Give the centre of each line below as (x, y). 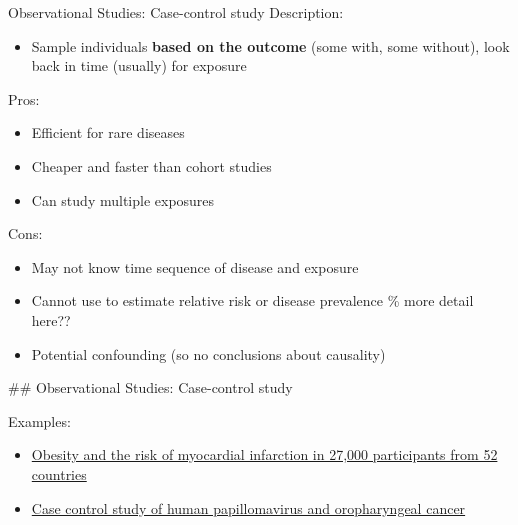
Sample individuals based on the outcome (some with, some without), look (270, 45)
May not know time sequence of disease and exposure (195, 266)
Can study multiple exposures (123, 199)
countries (59, 473)
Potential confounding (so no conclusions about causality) (208, 353)
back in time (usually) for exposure (139, 65)
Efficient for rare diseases (108, 132)
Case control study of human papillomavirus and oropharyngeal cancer (248, 507)
